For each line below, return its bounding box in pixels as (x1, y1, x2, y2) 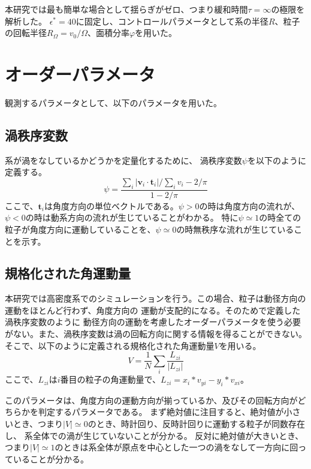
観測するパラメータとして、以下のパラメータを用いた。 (5, 96, 222, 109)
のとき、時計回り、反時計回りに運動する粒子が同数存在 (87, 417, 306, 430)
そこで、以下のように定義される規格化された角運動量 (5, 339, 215, 351)
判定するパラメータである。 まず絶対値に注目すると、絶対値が (38, 405, 284, 418)
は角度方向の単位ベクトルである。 (44, 199, 179, 212)
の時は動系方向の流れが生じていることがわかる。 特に (25, 211, 238, 224)
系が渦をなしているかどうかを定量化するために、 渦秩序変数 (5, 154, 242, 166)
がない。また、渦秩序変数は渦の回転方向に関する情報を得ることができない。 (5, 327, 307, 340)
